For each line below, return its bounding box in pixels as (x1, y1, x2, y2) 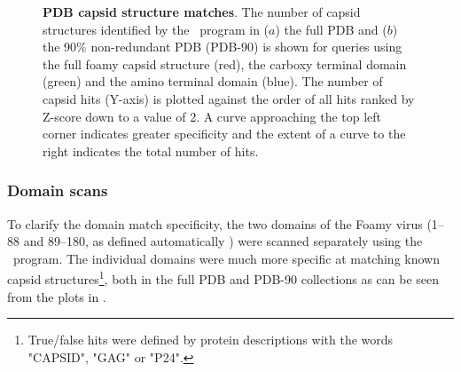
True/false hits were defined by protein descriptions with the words (27, 330, 394, 349)
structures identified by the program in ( (43, 20, 270, 38)
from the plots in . (7, 287, 106, 305)
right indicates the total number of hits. (43, 141, 259, 160)
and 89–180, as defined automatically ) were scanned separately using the (23, 232, 423, 250)
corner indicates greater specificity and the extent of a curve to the (43, 124, 406, 143)
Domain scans (7, 179, 108, 202)
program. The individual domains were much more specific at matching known (12, 249, 440, 267)
